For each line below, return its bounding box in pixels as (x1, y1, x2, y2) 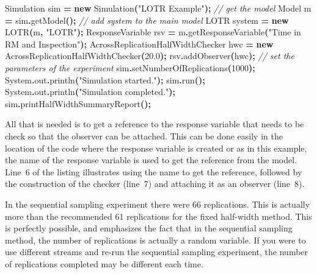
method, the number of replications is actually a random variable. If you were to (5, 233, 306, 246)
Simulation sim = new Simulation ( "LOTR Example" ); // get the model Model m (5, 2, 312, 14)
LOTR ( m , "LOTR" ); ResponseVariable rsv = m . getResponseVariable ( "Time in (5, 26, 301, 38)
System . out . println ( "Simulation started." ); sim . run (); (5, 73, 205, 86)
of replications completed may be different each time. (5, 257, 203, 270)
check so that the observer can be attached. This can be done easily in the (5, 129, 283, 142)
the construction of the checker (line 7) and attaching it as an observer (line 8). (5, 177, 305, 190)
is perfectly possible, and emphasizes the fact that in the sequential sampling (5, 222, 293, 234)
